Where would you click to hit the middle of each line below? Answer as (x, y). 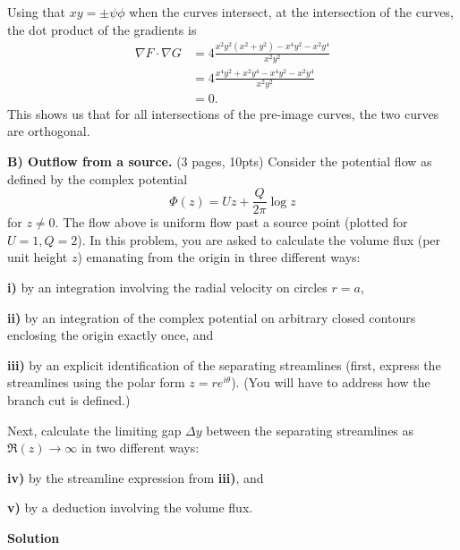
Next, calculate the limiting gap (94, 430)
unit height (38, 257)
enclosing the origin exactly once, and (111, 335)
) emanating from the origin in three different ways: (219, 257)
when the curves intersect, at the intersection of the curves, (291, 12)
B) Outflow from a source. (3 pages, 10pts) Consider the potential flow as (220, 161)
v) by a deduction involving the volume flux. (130, 508)
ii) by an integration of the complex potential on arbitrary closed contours (212, 317)
